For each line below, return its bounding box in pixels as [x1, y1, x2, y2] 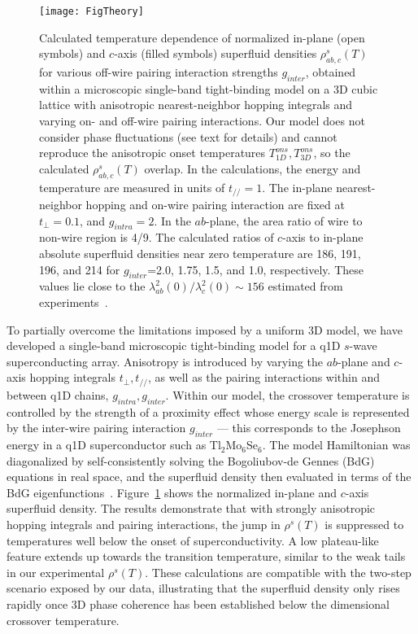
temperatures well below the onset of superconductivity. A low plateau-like [7, 531, 379, 549]
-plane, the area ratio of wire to [205, 212, 363, 229]
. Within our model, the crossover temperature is [165, 386, 410, 403]
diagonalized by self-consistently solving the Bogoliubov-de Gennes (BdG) [7, 452, 375, 469]
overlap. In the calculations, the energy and [144, 160, 361, 177]
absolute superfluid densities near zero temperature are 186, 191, [39, 245, 361, 262]
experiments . [39, 294, 108, 311]
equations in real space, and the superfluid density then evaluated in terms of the [7, 468, 411, 485]
